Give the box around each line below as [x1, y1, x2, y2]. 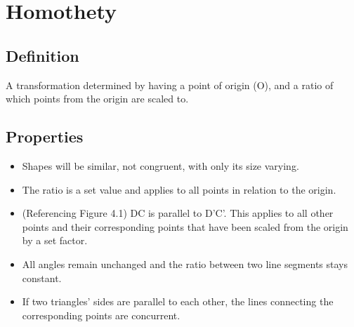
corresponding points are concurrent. [22, 307, 181, 322]
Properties [6, 126, 84, 147]
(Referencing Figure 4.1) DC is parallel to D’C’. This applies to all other [22, 206, 334, 220]
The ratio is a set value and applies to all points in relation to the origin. [22, 182, 336, 196]
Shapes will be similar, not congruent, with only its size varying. [22, 158, 299, 173]
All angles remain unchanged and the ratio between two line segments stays [22, 256, 348, 271]
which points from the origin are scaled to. [6, 91, 189, 106]
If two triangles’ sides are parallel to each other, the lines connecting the [22, 294, 334, 309]
